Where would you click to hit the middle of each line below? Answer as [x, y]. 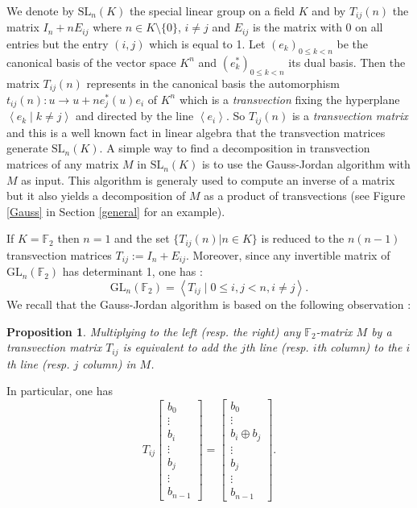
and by [329, 10]
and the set [142, 238]
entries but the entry [58, 43]
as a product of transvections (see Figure [305, 196]
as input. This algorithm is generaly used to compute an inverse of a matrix [208, 179]
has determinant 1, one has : [132, 271]
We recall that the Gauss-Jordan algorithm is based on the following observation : [209, 304]
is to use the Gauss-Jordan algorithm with [306, 164]
